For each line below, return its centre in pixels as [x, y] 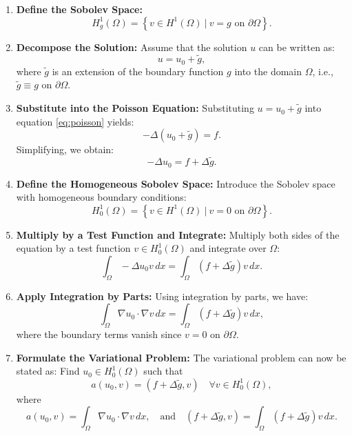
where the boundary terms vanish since [99, 334]
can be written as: [297, 47]
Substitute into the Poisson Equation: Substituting [135, 108]
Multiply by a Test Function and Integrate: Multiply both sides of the [178, 234]
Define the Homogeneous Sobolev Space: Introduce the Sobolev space [176, 183]
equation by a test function [73, 248]
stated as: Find [48, 371]
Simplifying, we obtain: [65, 149]
